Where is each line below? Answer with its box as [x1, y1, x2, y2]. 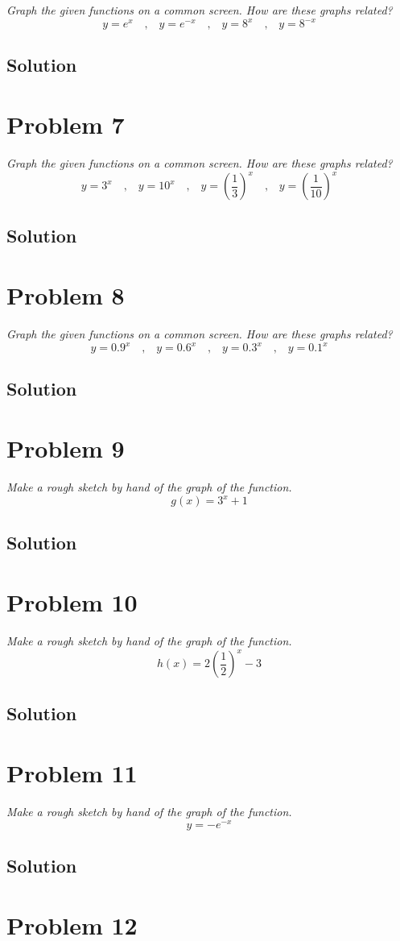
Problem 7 [6, 108, 125, 141]
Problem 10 [6, 586, 138, 619]
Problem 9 [6, 432, 125, 465]
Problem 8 [6, 279, 125, 312]
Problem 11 [6, 757, 138, 790]
